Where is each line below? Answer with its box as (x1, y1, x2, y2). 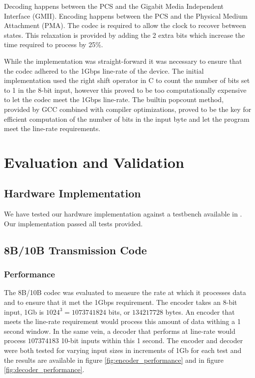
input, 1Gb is (4, 306, 44, 317)
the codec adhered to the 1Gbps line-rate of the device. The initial (4, 65, 204, 76)
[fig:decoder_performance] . (4, 364, 85, 375)
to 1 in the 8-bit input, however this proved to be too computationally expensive (4, 84, 247, 95)
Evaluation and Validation (4, 152, 184, 172)
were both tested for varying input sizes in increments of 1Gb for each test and (4, 345, 242, 355)
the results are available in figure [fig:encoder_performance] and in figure (4, 354, 224, 365)
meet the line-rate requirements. (4, 123, 101, 134)
